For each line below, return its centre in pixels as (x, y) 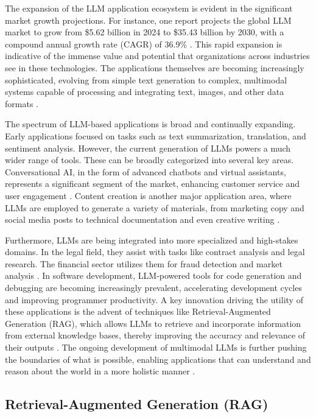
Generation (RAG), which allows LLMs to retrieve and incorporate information (153, 323)
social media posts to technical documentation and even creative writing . (142, 219)
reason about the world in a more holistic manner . (100, 371)
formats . (22, 103)
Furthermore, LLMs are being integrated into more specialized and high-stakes (152, 240)
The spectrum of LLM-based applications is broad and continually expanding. (150, 124)
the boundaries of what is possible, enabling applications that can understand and (158, 359)
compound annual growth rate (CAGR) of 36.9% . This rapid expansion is (144, 44)
